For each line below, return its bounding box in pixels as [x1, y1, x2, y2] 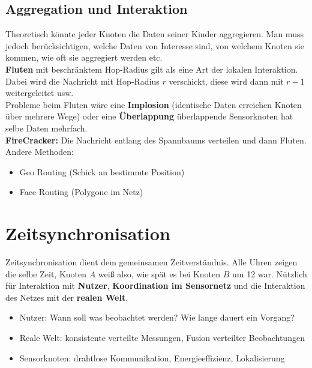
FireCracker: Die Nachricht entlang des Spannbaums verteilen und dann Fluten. [5, 133, 307, 146]
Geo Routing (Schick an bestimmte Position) [19, 165, 185, 178]
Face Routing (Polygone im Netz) [19, 186, 143, 198]
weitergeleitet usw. [5, 86, 74, 99]
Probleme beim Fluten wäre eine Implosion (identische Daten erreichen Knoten [5, 98, 302, 110]
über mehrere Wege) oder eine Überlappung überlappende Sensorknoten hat [5, 110, 293, 122]
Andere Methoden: [5, 145, 74, 158]
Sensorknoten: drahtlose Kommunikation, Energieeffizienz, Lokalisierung [19, 351, 285, 364]
